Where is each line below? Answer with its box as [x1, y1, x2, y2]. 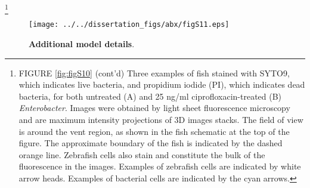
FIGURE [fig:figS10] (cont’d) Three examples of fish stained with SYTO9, [18, 66, 290, 79]
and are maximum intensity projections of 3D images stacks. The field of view [18, 113, 303, 125]
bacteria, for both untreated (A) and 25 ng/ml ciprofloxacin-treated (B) [18, 90, 282, 102]
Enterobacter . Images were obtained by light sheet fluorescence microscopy [18, 101, 290, 114]
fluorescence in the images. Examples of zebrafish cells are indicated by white [18, 160, 301, 172]
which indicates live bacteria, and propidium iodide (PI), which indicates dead [18, 78, 305, 91]
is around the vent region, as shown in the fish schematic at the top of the [18, 125, 290, 137]
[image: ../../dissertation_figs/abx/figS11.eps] [29, 20, 230, 29]
